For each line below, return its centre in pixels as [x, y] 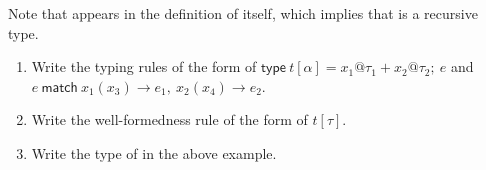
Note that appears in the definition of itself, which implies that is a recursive [243, 13]
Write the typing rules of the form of [144, 66]
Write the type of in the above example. [154, 152]
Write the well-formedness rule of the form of [169, 119]
